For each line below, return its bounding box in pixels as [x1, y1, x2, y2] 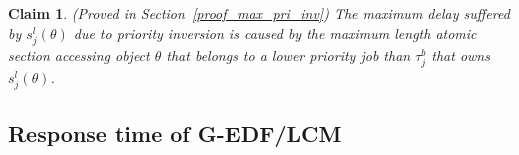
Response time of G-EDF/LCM [8, 118, 342, 149]
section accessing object [8, 44, 150, 65]
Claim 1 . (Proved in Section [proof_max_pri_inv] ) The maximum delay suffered [8, 3, 510, 23]
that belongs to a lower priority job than [166, 44, 411, 65]
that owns [431, 44, 490, 65]
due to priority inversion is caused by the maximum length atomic [73, 22, 477, 43]
